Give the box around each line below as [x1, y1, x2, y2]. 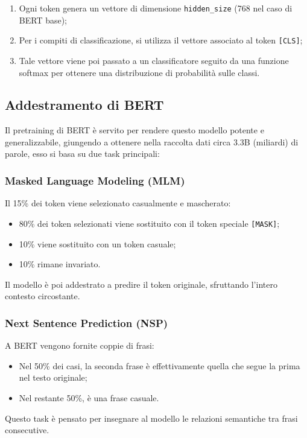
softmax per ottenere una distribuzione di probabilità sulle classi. [19, 66, 260, 78]
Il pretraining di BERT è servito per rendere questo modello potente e [5, 124, 264, 136]
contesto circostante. [5, 290, 80, 302]
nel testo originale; [19, 371, 87, 384]
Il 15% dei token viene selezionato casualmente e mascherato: [5, 197, 231, 209]
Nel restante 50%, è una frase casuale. [19, 391, 159, 404]
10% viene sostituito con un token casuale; [19, 237, 176, 250]
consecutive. [5, 424, 49, 436]
